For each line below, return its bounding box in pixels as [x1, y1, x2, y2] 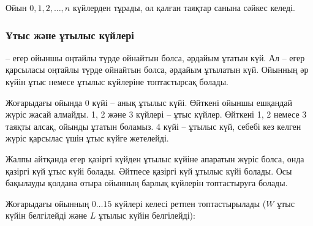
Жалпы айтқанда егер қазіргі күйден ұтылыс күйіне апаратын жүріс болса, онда [6, 152, 304, 165]
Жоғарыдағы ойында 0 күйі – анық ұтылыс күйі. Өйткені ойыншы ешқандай [6, 96, 293, 108]
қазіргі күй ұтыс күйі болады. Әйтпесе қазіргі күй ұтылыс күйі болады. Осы [6, 164, 292, 177]
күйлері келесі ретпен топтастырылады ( [115, 197, 266, 209]
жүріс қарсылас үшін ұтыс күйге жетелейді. [6, 132, 169, 145]
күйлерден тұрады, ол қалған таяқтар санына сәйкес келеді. [72, 1, 295, 13]
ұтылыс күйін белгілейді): [98, 209, 195, 222]
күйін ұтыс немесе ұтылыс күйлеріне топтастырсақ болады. [6, 75, 228, 88]
